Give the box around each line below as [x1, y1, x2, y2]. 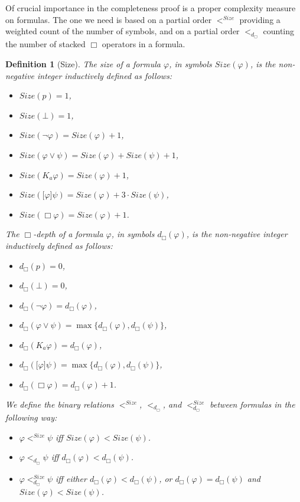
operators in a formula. [102, 38, 185, 50]
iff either [56, 472, 87, 484]
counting [263, 25, 295, 37]
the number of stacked [5, 38, 86, 50]
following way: [5, 411, 57, 424]
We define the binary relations [5, 398, 114, 410]
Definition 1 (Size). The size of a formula [5, 57, 161, 70]
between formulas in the [210, 398, 295, 410]
